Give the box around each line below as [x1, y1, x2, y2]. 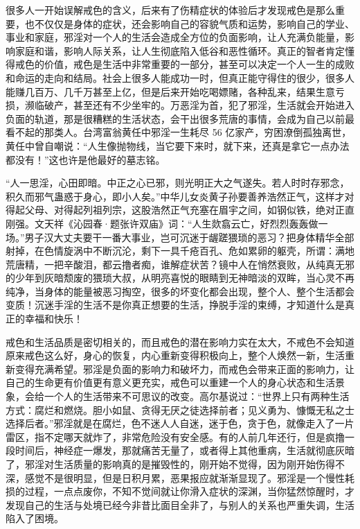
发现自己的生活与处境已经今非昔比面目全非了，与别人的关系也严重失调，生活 [6, 497, 354, 512]
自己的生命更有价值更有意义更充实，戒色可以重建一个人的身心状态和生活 [6, 375, 335, 390]
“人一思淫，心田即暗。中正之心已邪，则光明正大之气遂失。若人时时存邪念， [6, 175, 350, 190]
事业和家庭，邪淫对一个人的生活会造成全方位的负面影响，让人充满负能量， [6, 30, 345, 44]
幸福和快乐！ [24, 311, 83, 326]
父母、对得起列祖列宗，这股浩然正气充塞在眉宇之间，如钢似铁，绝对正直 [24, 202, 354, 217]
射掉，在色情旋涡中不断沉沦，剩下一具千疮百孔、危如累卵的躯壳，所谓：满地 [6, 243, 354, 258]
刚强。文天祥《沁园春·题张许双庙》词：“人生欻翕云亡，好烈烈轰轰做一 [6, 216, 328, 230]
